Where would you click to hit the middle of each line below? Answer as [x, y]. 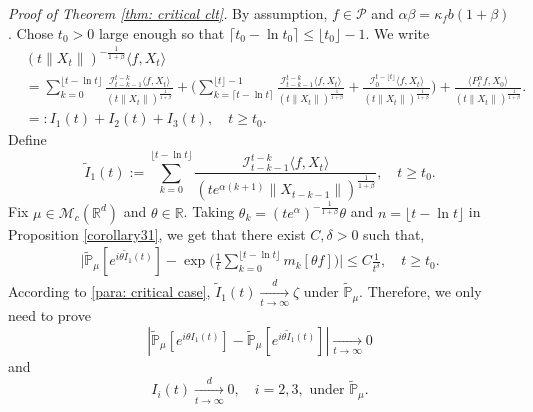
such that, [394, 233]
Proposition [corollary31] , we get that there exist [157, 233]
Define [27, 139]
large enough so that [161, 32]
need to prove [49, 315]
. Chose [31, 32]
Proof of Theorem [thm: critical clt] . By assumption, [168, 13]
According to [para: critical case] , [109, 291]
